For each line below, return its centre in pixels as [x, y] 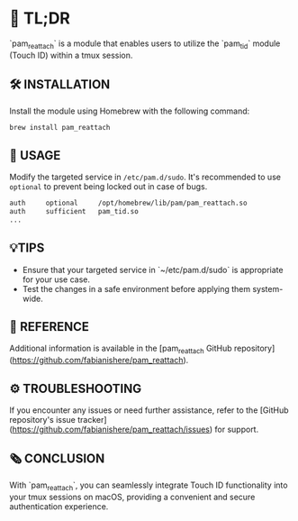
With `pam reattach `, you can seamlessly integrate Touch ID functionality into [149, 486]
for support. [237, 430]
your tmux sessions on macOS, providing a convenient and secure [132, 497]
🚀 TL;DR [40, 18]
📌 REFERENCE [50, 327]
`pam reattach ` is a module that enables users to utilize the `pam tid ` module [145, 44]
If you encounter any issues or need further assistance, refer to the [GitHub [149, 410]
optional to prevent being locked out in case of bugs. [108, 187]
